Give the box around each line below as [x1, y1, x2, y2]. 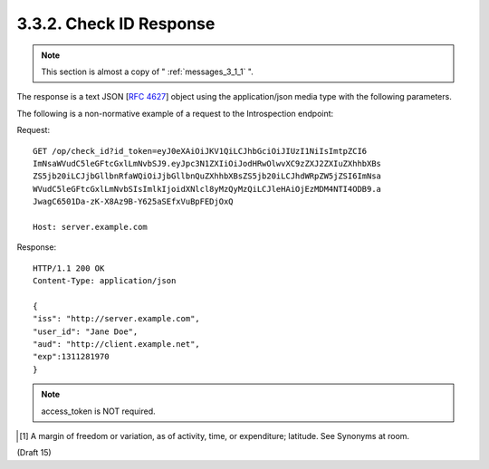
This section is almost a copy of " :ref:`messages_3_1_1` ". [41, 66, 254, 77]
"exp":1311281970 [33, 351, 110, 362]
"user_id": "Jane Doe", [33, 326, 139, 337]
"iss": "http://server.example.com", [33, 313, 201, 324]
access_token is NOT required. [41, 406, 156, 416]
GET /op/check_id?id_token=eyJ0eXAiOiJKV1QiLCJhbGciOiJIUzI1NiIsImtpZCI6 [33, 146, 368, 156]
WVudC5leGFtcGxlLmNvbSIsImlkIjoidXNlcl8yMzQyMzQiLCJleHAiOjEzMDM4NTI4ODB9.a [33, 184, 382, 194]
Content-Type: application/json [33, 276, 177, 286]
